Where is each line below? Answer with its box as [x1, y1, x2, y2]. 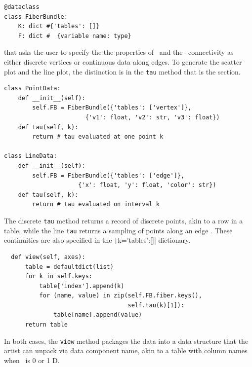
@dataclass [4, 3, 40, 10]
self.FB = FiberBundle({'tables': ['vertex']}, [32, 104, 192, 111]
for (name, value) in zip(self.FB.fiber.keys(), [39, 292, 202, 299]
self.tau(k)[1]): [127, 301, 185, 309]
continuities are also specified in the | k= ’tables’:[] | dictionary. [4, 235, 191, 245]
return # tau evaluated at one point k [32, 133, 164, 141]
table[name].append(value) [53, 311, 142, 319]
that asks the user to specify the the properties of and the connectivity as [4, 47, 234, 57]
